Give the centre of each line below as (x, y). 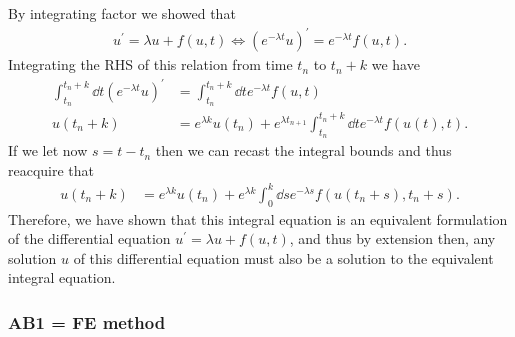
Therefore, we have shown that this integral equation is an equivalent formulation (258, 218)
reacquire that (51, 169)
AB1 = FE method (87, 322)
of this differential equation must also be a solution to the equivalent (283, 257)
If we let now (48, 150)
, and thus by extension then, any (392, 238)
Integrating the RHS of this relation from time (150, 64)
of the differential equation (89, 238)
